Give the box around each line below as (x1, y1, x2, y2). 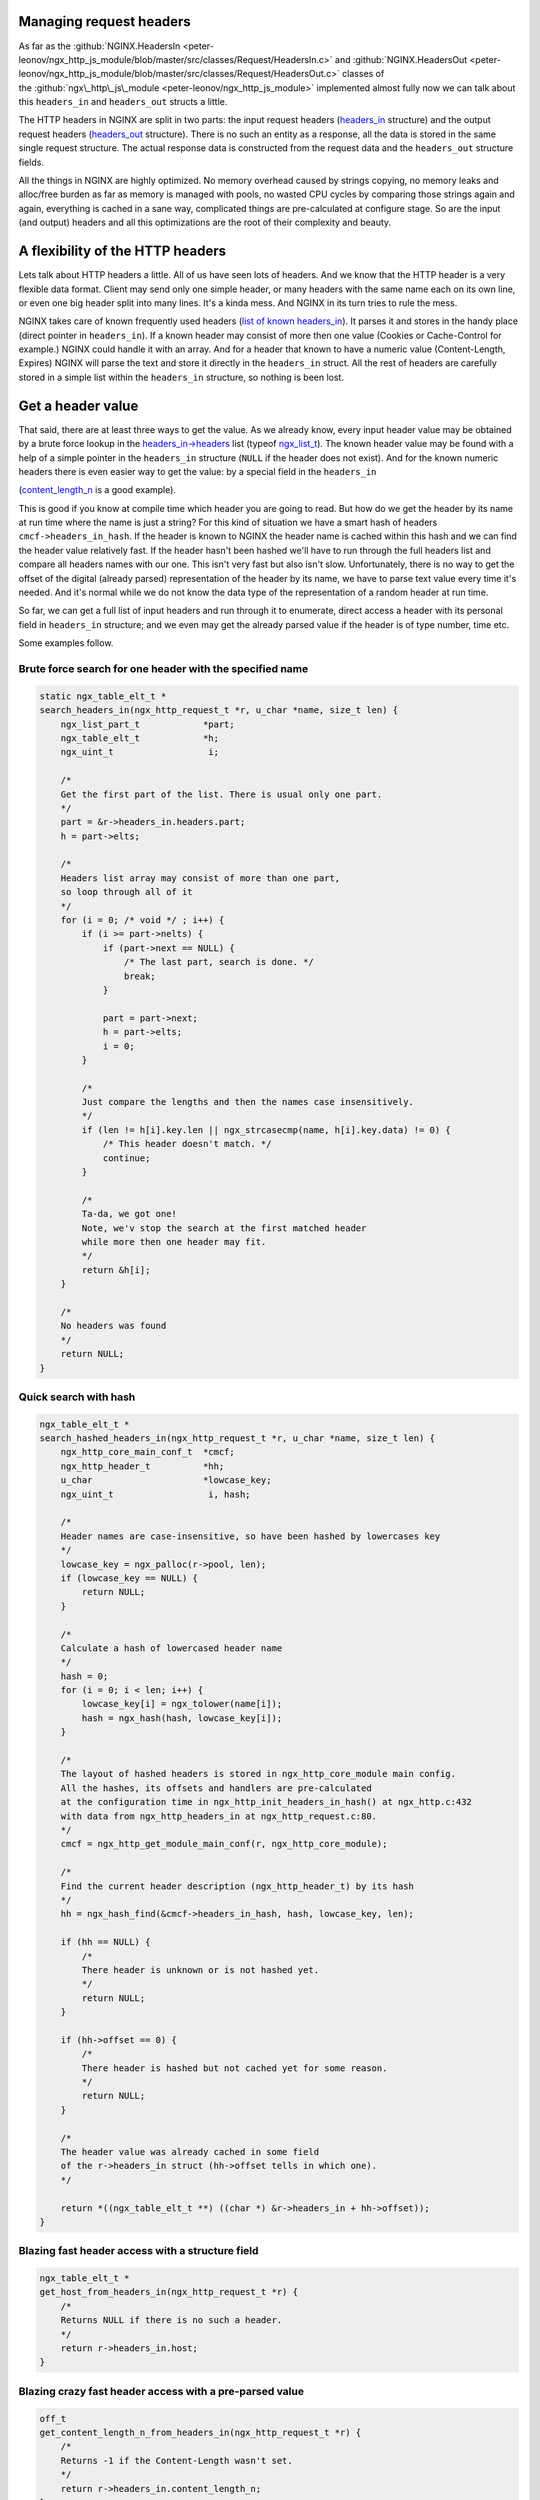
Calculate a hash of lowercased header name (60, 1642, 283, 1654)
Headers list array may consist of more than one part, (60, 872, 341, 884)
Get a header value (18, 397, 139, 414)
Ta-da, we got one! (81, 1208, 177, 1220)
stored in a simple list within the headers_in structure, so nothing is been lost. (18, 371, 345, 383)
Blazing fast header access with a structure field (18, 2244, 259, 2258)
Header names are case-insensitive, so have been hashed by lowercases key (60, 1530, 441, 1542)
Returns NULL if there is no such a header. (60, 2315, 283, 2326)
